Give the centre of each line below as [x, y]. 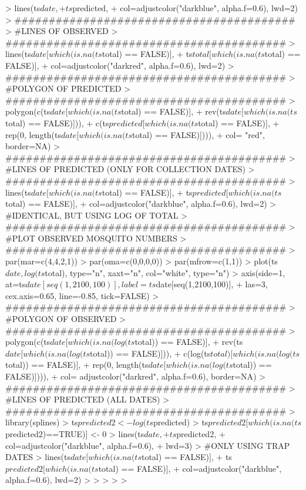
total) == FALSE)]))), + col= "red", [199, 134]
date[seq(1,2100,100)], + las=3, [212, 284]
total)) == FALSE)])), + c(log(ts [150, 353]
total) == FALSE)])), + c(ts [57, 122]
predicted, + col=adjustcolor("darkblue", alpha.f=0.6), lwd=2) [185, 8]
